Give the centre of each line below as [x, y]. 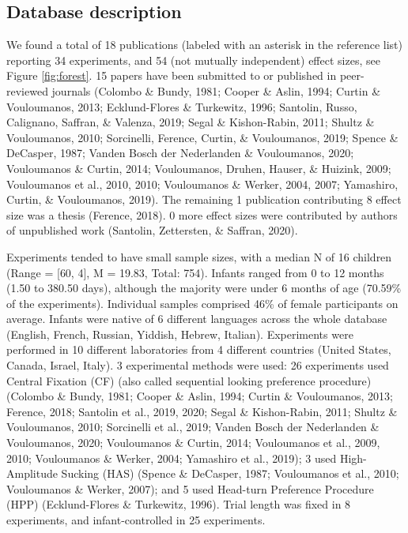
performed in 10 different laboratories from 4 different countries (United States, [199, 349]
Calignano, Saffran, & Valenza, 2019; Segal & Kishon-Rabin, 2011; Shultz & [191, 122]
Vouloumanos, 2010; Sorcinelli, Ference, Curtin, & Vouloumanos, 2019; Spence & [202, 137]
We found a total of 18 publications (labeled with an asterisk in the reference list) [204, 45]
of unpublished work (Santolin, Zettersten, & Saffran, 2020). [152, 230]
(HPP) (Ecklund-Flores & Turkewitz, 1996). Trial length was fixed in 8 [179, 504]
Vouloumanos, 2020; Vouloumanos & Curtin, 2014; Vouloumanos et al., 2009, [193, 443]
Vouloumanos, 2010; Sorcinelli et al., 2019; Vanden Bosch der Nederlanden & [193, 427]
